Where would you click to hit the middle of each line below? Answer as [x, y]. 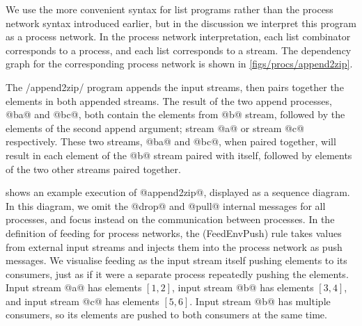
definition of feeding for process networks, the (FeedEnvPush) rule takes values [174, 233]
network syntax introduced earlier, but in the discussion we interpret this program [181, 23]
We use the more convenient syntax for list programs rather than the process [170, 9]
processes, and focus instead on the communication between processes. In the [170, 219]
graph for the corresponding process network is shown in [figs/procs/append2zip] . [179, 64]
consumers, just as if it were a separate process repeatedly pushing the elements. [177, 274]
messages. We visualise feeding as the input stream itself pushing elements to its [176, 260]
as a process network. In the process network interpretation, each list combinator [178, 36]
